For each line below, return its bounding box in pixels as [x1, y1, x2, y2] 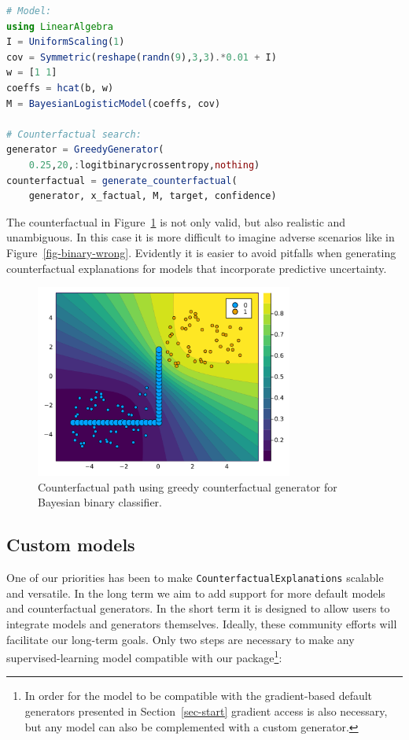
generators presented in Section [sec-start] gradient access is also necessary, [24, 702, 388, 719]
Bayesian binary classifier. [38, 494, 163, 510]
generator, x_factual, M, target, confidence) [28, 190, 277, 202]
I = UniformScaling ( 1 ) [6, 36, 125, 48]
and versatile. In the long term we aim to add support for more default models [6, 584, 385, 601]
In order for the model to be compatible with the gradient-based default [24, 687, 373, 704]
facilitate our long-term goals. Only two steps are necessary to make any [6, 631, 355, 647]
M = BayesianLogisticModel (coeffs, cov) [6, 98, 221, 109]
